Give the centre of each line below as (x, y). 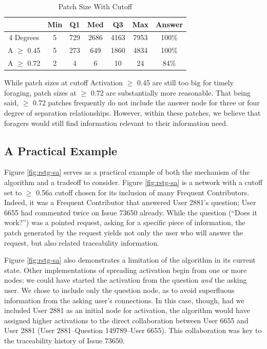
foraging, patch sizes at (40, 92)
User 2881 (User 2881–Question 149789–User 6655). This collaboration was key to (133, 330)
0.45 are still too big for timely (186, 82)
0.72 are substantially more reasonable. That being (171, 92)
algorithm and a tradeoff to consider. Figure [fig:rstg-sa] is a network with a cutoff (133, 182)
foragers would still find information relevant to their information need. (116, 123)
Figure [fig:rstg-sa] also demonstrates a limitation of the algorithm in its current (130, 260)
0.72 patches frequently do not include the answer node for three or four (146, 103)
